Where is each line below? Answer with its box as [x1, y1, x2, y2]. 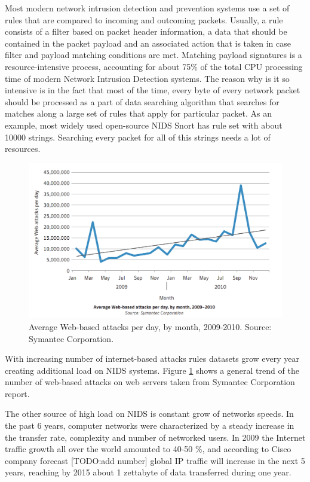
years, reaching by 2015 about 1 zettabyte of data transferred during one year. [5, 466, 291, 478]
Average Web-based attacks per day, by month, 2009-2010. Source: [29, 320, 272, 332]
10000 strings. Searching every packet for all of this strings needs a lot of [5, 130, 271, 143]
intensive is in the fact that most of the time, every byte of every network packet [5, 84, 300, 96]
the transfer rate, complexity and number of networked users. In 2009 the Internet [5, 431, 306, 443]
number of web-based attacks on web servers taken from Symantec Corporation [5, 376, 295, 388]
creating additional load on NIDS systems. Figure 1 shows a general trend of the [5, 364, 299, 376]
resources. [5, 142, 41, 155]
